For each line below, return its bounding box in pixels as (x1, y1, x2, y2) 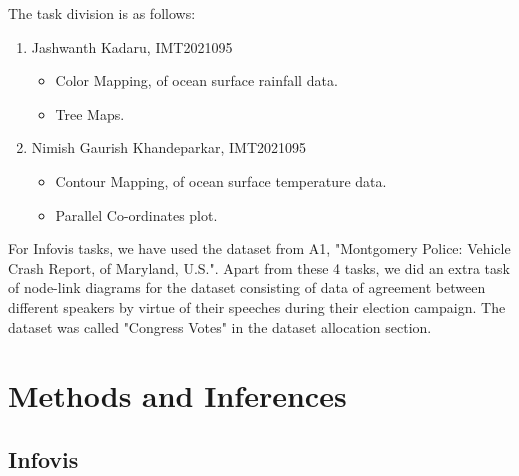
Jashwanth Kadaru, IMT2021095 (31, 36, 233, 57)
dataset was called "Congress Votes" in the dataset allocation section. (8, 316, 432, 337)
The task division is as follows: (8, 3, 196, 23)
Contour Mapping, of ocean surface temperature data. (55, 170, 387, 191)
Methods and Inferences (8, 375, 347, 416)
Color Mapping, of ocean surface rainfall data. (55, 70, 338, 91)
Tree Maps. (55, 103, 125, 124)
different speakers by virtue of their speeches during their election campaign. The (8, 296, 506, 317)
